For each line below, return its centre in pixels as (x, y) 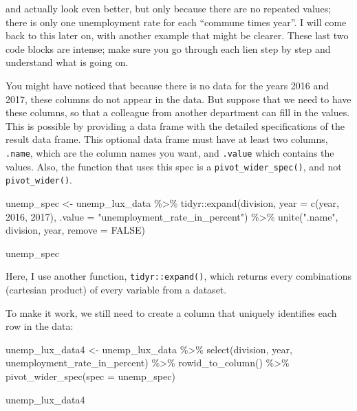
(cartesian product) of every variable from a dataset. (116, 289)
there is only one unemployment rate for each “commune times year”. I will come (176, 22)
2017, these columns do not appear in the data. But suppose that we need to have (178, 99)
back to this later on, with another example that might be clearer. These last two (177, 35)
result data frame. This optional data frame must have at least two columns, (167, 139)
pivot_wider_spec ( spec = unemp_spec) (90, 376)
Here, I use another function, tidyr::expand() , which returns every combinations (178, 276)
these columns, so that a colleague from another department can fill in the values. (178, 112)
